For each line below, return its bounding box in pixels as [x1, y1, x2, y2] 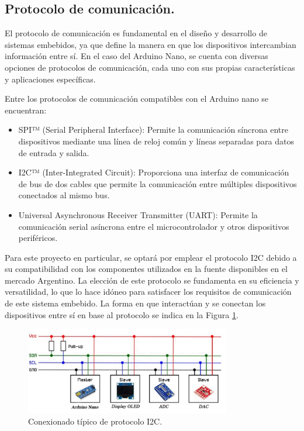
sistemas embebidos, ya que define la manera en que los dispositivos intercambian [5, 38, 296, 50]
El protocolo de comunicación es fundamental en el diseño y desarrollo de [5, 27, 267, 39]
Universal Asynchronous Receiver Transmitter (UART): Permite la [18, 208, 258, 220]
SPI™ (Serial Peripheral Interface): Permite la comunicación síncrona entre [18, 123, 288, 136]
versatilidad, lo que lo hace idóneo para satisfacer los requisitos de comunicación [5, 285, 292, 298]
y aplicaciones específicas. [5, 73, 96, 85]
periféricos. [18, 232, 58, 244]
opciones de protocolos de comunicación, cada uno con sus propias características [5, 61, 295, 73]
